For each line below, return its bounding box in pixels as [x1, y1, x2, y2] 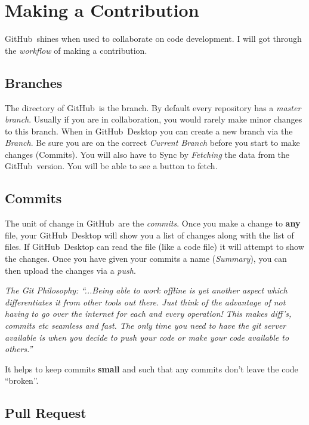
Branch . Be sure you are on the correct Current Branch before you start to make [5, 136, 300, 149]
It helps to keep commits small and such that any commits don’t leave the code [5, 362, 298, 375]
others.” [5, 343, 33, 355]
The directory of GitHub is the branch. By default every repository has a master [5, 101, 301, 114]
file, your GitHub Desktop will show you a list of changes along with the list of [5, 228, 294, 241]
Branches [5, 73, 63, 91]
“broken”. [5, 374, 39, 387]
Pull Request [5, 403, 86, 422]
